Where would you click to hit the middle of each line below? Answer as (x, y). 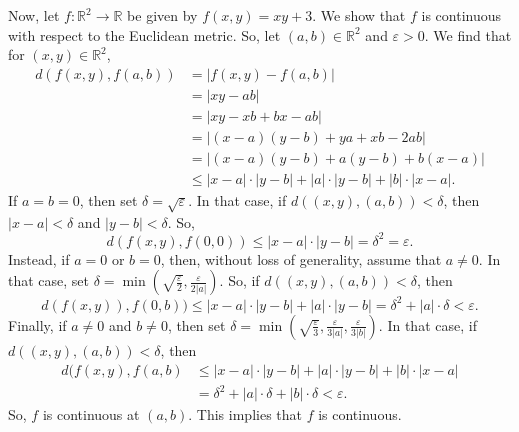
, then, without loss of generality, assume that (301, 258)
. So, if (239, 280)
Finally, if (37, 324)
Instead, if (39, 258)
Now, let (34, 15)
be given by (162, 15)
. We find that (468, 34)
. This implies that (245, 414)
